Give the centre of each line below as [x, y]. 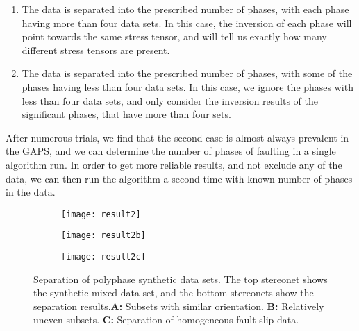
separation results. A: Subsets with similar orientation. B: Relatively [179, 306]
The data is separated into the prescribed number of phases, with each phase [185, 9]
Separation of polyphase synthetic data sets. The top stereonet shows [181, 279]
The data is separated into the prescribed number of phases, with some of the [187, 73]
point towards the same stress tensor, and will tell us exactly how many [174, 36]
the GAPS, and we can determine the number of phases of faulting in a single [171, 151]
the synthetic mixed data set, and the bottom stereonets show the [174, 292]
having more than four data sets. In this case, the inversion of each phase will [187, 23]
